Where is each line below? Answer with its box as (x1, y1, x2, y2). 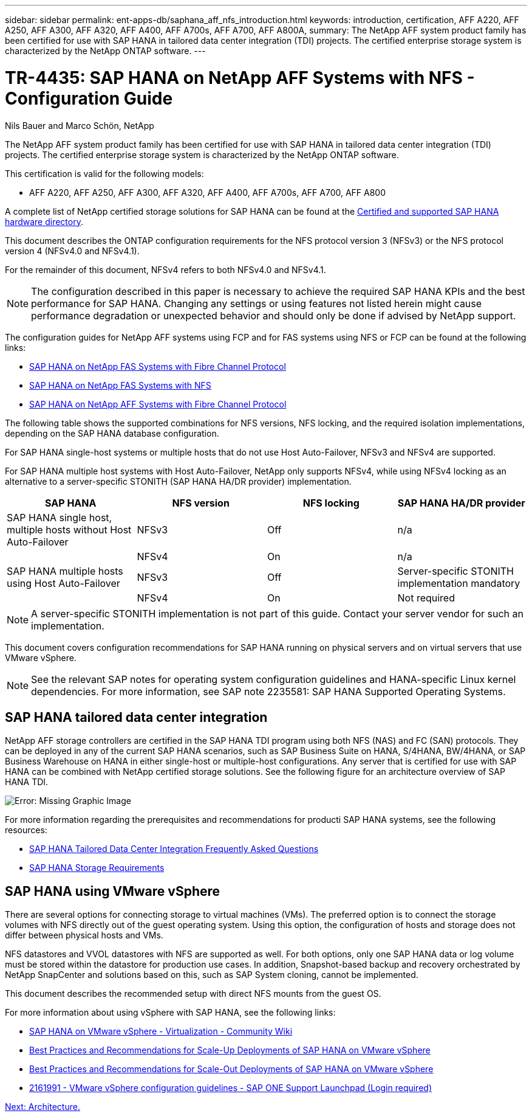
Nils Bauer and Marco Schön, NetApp (5, 120, 154, 131)
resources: (5, 825, 47, 836)
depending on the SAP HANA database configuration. (5, 428, 219, 438)
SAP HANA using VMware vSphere (5, 883, 220, 899)
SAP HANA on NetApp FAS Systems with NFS (29, 380, 211, 390)
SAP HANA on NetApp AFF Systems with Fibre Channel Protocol (29, 398, 287, 409)
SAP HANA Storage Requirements (29, 862, 165, 873)
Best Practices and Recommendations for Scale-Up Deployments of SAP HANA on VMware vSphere (29, 1045, 431, 1056)
